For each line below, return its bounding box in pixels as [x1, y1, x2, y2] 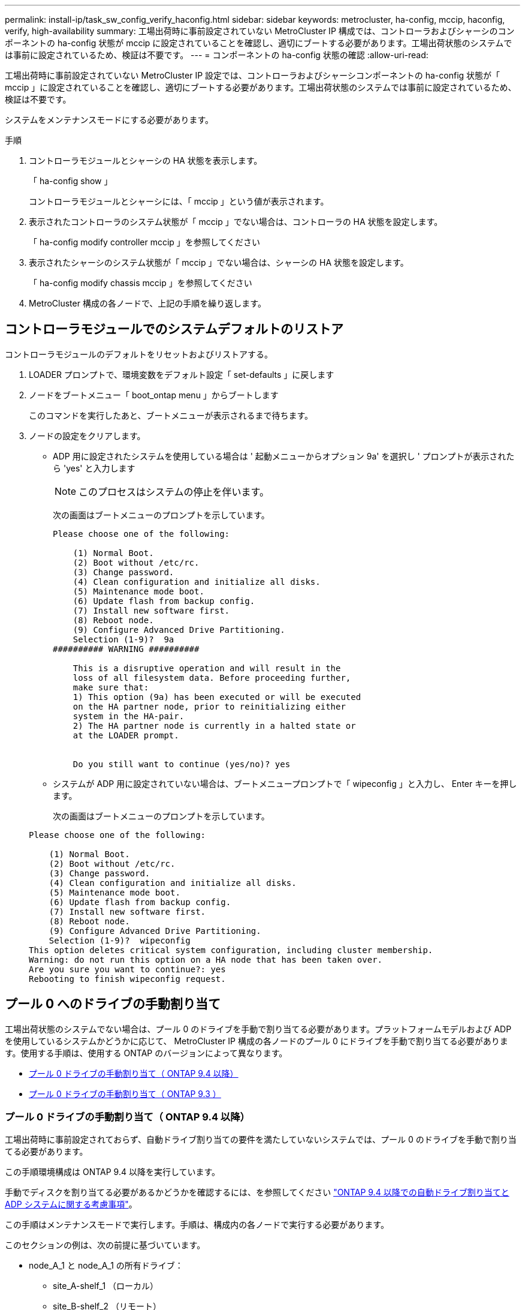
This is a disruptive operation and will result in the [73, 663, 341, 673]
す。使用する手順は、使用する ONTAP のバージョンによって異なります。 [5, 1047, 288, 1058]
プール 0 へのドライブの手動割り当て [5, 996, 221, 1012]
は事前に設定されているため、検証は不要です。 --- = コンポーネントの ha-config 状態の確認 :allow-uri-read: [5, 50, 429, 60]
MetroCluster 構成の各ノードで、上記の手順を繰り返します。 [29, 298, 266, 308]
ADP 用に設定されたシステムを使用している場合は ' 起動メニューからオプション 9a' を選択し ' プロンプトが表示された [53, 450, 515, 461]
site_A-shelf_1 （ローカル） [53, 1281, 159, 1291]
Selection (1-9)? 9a [73, 634, 174, 644]
